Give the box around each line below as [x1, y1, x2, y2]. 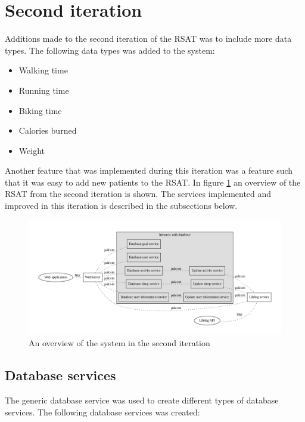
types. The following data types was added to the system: [5, 44, 215, 56]
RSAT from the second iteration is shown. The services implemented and [5, 187, 272, 200]
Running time [18, 84, 69, 96]
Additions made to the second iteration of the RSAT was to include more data [5, 32, 292, 45]
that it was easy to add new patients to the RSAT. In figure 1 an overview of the [5, 175, 301, 188]
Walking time [18, 64, 68, 76]
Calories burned [18, 124, 77, 137]
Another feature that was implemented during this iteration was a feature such [5, 164, 293, 177]
